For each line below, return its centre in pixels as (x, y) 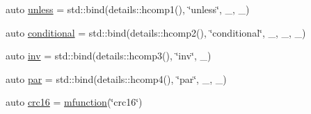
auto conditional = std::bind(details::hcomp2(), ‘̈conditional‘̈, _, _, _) (156, 32)
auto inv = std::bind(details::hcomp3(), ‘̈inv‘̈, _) (109, 56)
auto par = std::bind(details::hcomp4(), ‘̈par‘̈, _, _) (116, 78)
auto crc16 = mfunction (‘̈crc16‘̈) (74, 102)
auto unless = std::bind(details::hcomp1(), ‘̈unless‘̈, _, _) (128, 9)
